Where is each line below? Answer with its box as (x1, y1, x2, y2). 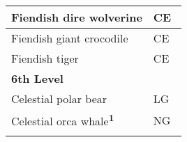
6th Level (11, 70, 63, 86)
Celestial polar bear (11, 90, 107, 106)
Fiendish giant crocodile (11, 30, 128, 46)
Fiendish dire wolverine (11, 9, 142, 25)
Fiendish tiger (11, 50, 79, 66)
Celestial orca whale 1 (11, 111, 114, 129)
